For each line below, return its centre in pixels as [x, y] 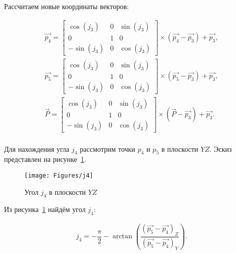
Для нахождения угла [37, 149]
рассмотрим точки [108, 149]
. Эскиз [221, 149]
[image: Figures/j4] [59, 175]
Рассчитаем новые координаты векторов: [67, 6]
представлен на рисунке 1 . [45, 159]
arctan [123, 237]
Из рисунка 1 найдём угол [45, 209]
